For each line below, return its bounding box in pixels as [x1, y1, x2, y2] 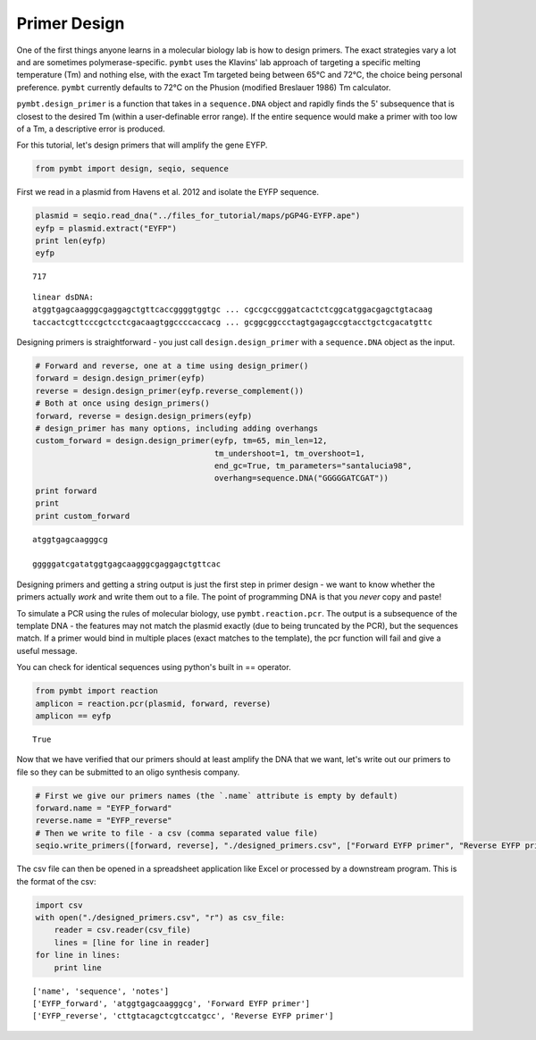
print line [54, 962, 102, 973]
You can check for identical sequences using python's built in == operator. [16, 662, 291, 673]
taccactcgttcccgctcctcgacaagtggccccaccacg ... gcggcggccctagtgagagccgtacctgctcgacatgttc [32, 317, 433, 327]
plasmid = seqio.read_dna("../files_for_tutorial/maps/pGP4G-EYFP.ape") [35, 211, 361, 221]
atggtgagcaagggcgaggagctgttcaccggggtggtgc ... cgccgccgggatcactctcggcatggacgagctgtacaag [32, 305, 433, 315]
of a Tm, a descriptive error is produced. [16, 123, 165, 134]
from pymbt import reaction [35, 686, 158, 696]
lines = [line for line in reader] [54, 937, 210, 947]
